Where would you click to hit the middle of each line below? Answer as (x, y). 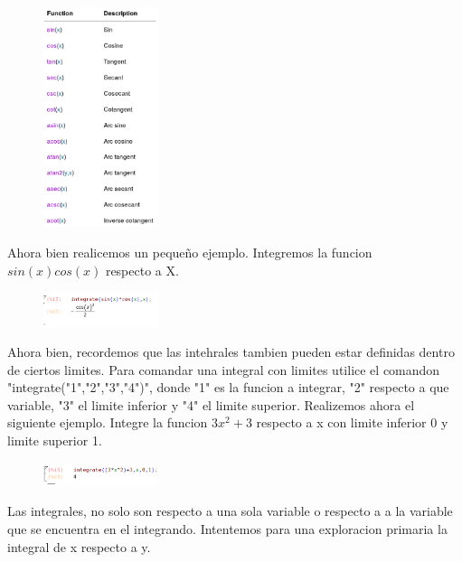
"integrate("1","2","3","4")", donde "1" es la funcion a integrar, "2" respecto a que (228, 387)
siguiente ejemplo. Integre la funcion (108, 422)
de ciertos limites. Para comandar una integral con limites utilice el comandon (224, 369)
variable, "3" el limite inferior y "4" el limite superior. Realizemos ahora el (211, 404)
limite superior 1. (55, 440)
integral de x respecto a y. (79, 546)
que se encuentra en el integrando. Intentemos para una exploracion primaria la (227, 529)
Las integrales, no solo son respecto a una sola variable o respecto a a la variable (230, 511)
